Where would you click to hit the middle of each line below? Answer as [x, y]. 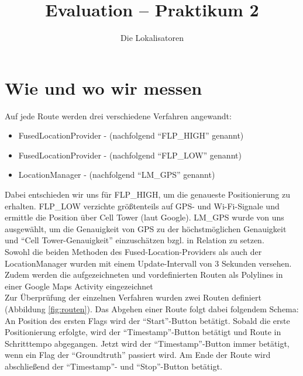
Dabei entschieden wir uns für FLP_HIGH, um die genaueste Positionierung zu [148, 194]
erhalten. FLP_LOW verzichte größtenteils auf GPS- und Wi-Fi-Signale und [142, 206]
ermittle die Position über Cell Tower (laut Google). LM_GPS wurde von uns [144, 217]
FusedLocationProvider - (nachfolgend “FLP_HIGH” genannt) [131, 135]
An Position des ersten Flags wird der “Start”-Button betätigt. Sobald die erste [147, 320]
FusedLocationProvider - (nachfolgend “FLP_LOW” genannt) [130, 155]
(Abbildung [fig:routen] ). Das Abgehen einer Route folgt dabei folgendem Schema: [152, 308]
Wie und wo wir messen [104, 87]
